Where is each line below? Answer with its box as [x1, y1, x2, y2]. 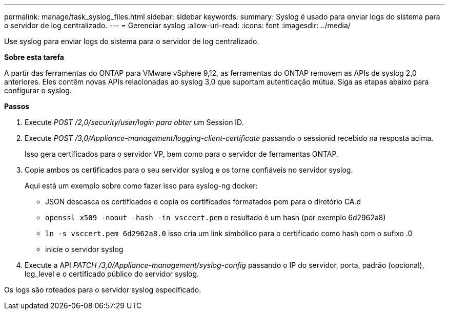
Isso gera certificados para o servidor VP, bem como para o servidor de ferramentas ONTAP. [25, 150, 339, 158]
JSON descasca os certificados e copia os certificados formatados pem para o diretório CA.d [45, 197, 361, 206]
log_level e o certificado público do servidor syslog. [25, 269, 199, 278]
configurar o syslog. [4, 86, 72, 95]
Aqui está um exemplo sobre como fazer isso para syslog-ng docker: [25, 181, 258, 190]
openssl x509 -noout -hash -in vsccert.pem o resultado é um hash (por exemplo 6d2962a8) [45, 213, 386, 222]
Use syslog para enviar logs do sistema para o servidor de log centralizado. [4, 37, 259, 46]
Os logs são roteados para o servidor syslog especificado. [4, 285, 201, 294]
